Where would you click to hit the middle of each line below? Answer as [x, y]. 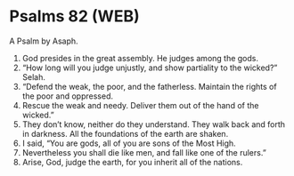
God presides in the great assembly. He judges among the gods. [140, 58]
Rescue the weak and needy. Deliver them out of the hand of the [140, 105]
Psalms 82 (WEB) [74, 16]
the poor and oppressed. [68, 96]
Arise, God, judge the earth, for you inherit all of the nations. [132, 162]
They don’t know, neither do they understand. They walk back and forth [154, 124]
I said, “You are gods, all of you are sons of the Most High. [129, 143]
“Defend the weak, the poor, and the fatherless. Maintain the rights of [150, 86]
